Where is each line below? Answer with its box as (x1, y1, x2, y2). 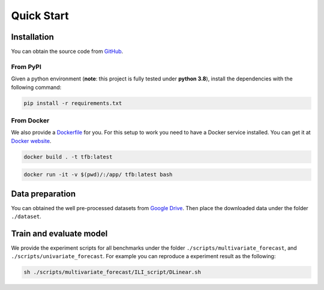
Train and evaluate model (11, 228, 108, 238)
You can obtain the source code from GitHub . (11, 48, 124, 55)
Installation (11, 32, 54, 42)
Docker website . (11, 137, 52, 144)
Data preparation (11, 189, 76, 199)
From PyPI (11, 62, 42, 71)
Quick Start (11, 9, 69, 22)
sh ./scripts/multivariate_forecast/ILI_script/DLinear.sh (23, 269, 201, 276)
